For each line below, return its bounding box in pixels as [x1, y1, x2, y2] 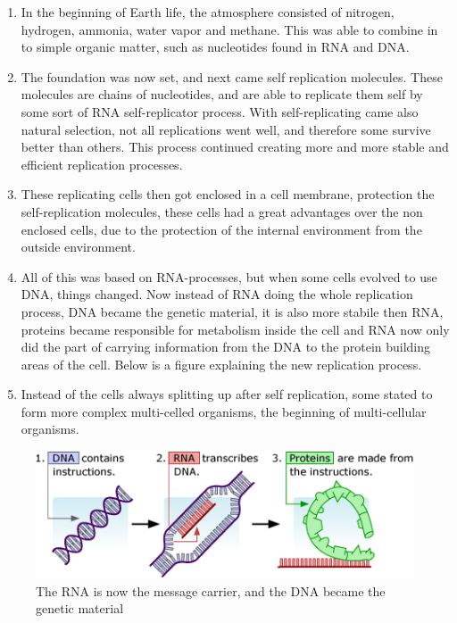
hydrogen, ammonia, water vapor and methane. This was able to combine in [21, 20, 438, 38]
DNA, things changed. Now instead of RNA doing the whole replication [21, 285, 413, 303]
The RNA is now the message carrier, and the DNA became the [36, 581, 386, 600]
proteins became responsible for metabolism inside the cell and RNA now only [21, 320, 450, 338]
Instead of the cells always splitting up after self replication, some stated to [21, 385, 433, 403]
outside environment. [21, 237, 136, 256]
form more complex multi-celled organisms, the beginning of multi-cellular [21, 402, 427, 420]
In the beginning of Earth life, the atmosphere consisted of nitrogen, [21, 3, 395, 21]
